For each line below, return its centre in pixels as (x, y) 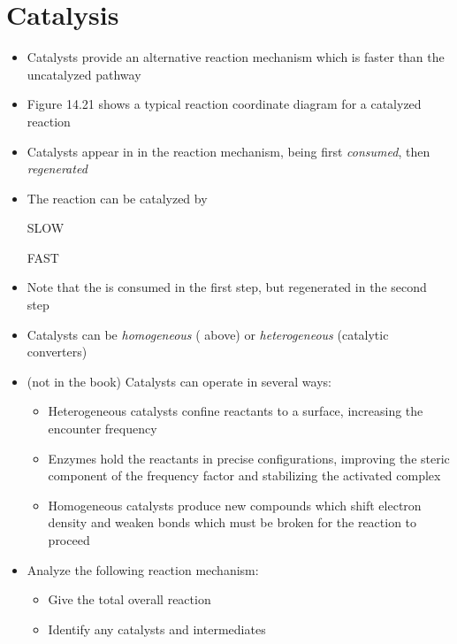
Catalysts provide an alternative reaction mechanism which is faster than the (236, 57)
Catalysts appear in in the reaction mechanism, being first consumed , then (228, 151)
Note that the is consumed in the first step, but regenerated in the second (227, 287)
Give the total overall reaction (129, 599)
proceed (69, 540)
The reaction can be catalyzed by (117, 198)
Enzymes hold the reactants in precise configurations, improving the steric (249, 458)
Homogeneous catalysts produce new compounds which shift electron (235, 505)
